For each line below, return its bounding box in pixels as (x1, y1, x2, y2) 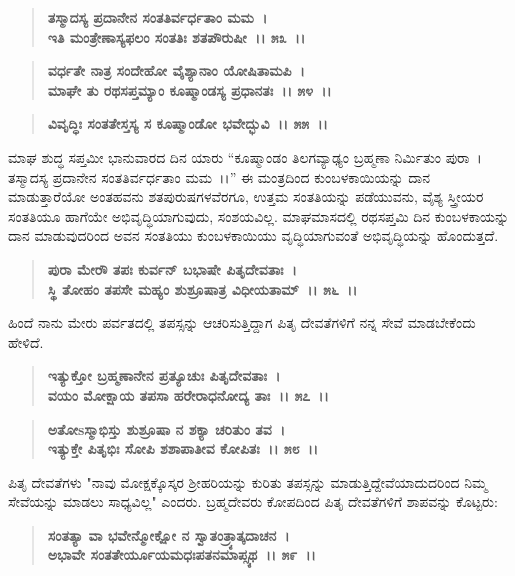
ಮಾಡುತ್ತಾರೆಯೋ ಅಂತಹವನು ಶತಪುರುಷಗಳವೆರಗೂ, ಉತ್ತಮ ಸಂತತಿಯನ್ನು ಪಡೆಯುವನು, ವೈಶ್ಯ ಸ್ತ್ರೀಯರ (8, 186, 484, 207)
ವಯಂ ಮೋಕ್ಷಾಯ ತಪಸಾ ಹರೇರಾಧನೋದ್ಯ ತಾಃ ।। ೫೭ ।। (47, 384, 329, 405)
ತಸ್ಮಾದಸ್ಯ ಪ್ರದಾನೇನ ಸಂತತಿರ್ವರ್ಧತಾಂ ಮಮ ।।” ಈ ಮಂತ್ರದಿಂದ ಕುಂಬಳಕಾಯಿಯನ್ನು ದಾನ (8, 166, 431, 187)
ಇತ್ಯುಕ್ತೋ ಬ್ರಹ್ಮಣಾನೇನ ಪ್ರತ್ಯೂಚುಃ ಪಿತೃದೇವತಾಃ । (47, 365, 281, 386)
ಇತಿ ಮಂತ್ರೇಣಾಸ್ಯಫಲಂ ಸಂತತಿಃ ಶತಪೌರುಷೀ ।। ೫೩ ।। (47, 26, 306, 47)
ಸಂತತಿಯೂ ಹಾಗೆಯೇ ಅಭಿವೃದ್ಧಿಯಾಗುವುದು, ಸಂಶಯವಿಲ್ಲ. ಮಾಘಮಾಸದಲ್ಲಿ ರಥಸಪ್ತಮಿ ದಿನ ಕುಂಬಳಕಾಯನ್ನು (8, 205, 510, 226)
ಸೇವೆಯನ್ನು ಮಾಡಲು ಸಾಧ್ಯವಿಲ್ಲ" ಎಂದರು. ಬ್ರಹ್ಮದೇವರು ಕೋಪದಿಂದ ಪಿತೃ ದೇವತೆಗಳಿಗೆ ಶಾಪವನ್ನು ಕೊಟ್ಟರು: (8, 491, 498, 512)
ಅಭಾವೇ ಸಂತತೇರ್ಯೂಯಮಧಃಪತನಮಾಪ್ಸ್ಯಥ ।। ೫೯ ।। (47, 544, 316, 565)
